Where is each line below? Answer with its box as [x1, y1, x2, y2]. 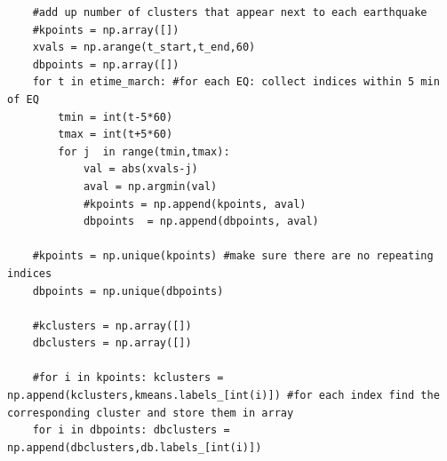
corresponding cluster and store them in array [7, 406, 294, 419]
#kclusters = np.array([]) [32, 319, 192, 332]
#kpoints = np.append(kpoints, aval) [83, 197, 307, 211]
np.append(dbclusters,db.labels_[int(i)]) [7, 441, 262, 454]
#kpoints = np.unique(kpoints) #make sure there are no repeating [32, 250, 434, 263]
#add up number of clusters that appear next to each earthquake [32, 6, 427, 19]
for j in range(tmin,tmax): [58, 145, 230, 158]
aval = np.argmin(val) [83, 179, 218, 193]
